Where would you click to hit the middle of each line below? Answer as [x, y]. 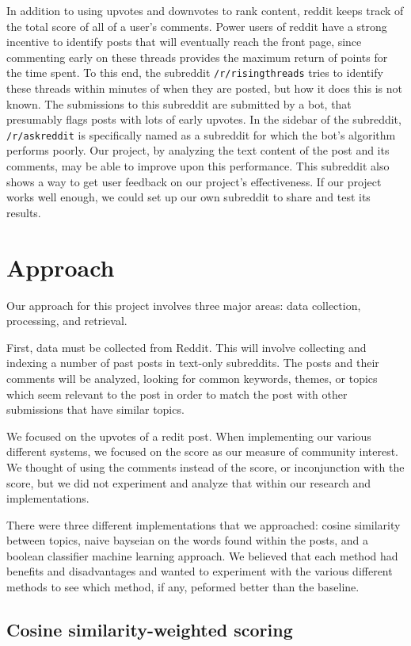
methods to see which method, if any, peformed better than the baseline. [183, 587]
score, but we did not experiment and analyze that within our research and [189, 482]
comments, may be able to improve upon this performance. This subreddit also [198, 166]
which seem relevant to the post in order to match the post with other [177, 394]
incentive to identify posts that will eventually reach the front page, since [184, 42]
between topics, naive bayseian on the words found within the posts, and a [187, 540]
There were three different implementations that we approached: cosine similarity [204, 524]
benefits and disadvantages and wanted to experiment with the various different [200, 571]
